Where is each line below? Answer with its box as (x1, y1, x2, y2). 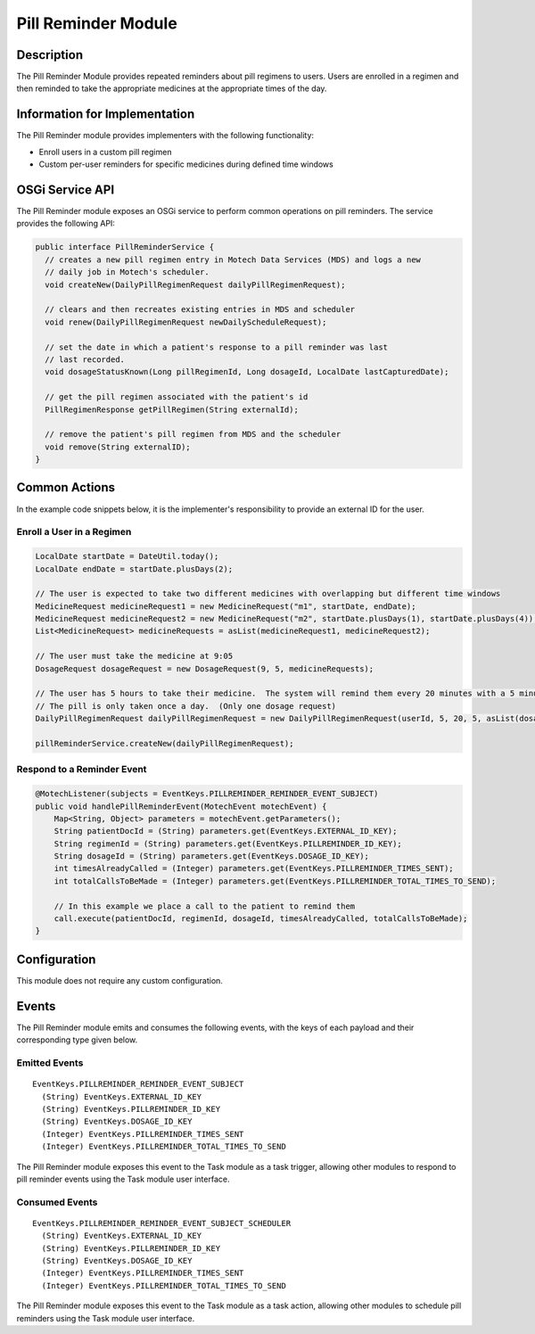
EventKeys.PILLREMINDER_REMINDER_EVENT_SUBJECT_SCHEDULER (32, 1218, 292, 1228)
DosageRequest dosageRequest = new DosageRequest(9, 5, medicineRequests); (35, 663, 374, 673)
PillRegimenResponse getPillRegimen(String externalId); (45, 404, 299, 415)
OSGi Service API (16, 182, 115, 197)
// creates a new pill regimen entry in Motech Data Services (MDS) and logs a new (45, 254, 421, 265)
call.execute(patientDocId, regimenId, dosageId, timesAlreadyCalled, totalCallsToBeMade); (53, 914, 468, 924)
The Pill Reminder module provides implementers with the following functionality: (16, 130, 315, 141)
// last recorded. (45, 354, 125, 365)
